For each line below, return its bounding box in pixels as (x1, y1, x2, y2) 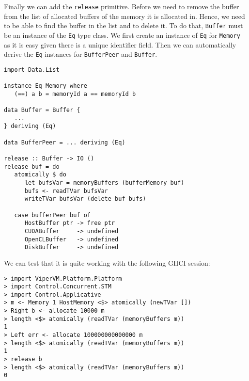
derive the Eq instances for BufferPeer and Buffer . (4, 49, 157, 59)
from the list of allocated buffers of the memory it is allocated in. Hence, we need (4, 11, 245, 21)
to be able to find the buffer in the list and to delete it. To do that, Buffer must (4, 20, 243, 31)
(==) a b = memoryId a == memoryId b (14, 90, 136, 97)
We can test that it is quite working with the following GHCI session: (4, 257, 210, 268)
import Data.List (4, 66, 60, 73)
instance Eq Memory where (4, 82, 87, 90)
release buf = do (4, 163, 60, 170)
